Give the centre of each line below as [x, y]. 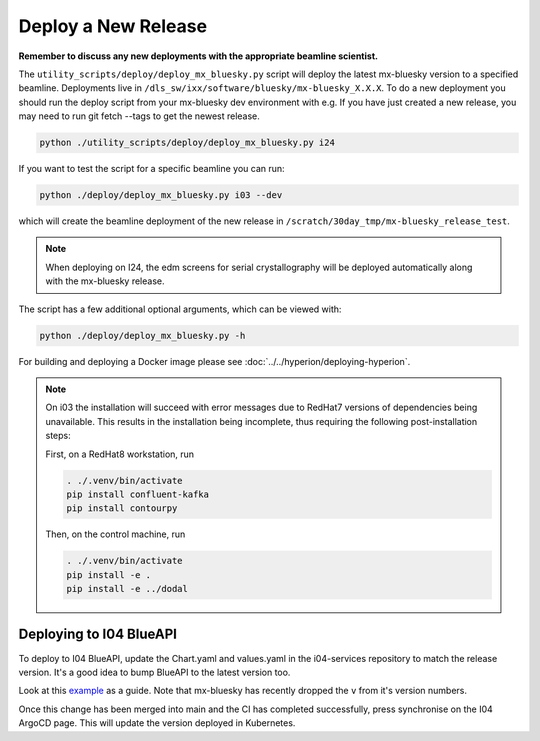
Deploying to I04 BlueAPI [97, 634]
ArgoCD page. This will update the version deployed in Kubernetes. [157, 723]
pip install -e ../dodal [127, 589]
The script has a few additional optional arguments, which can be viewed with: [180, 309]
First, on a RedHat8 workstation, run [120, 454]
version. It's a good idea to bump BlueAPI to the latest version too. [154, 672]
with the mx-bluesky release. [105, 281]
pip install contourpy [122, 508]
